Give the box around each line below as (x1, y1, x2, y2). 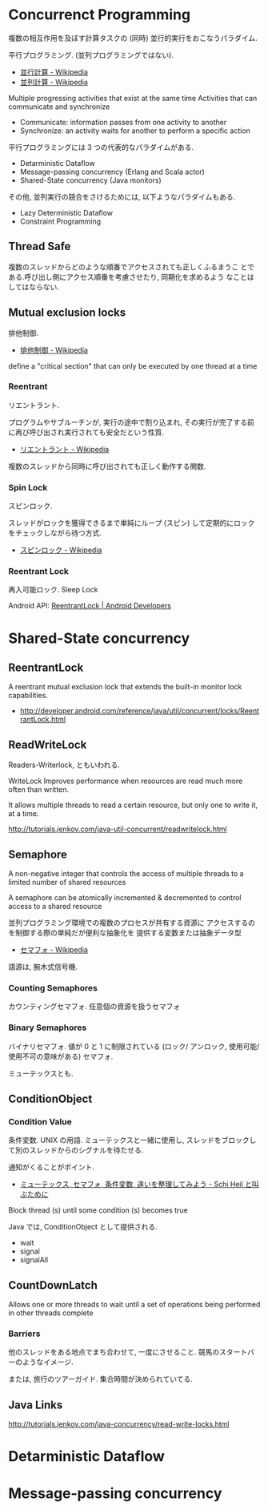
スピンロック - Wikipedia (19, 545, 102, 555)
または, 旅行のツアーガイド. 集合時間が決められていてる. (8, 1375, 194, 1384)
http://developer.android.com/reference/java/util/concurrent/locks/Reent (19, 706, 260, 716)
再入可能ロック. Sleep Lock (8, 585, 98, 595)
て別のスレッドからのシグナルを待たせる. (8, 1145, 144, 1155)
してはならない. (8, 282, 60, 292)
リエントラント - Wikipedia (19, 444, 110, 454)
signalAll (19, 1255, 49, 1265)
